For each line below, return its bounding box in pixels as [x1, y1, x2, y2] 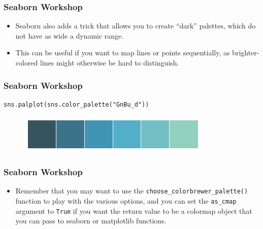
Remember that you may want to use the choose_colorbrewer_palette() [15, 185, 248, 196]
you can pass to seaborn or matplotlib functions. [15, 215, 167, 226]
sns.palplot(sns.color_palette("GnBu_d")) [4, 101, 149, 108]
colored [15, 57, 38, 68]
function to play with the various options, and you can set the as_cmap [15, 195, 237, 206]
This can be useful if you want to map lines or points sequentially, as [15, 47, 230, 58]
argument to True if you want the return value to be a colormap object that [15, 205, 252, 216]
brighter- [232, 47, 259, 58]
